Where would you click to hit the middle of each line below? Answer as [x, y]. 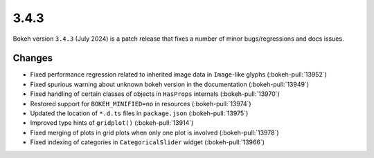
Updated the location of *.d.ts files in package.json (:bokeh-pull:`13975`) [139, 113]
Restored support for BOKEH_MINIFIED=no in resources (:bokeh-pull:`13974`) [141, 103]
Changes [33, 58]
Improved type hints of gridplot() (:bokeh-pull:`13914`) [112, 123]
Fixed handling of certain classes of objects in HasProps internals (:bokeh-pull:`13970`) [155, 94]
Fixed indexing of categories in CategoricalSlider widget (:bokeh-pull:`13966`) [148, 142]
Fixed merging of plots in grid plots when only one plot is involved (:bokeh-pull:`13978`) [155, 132]
